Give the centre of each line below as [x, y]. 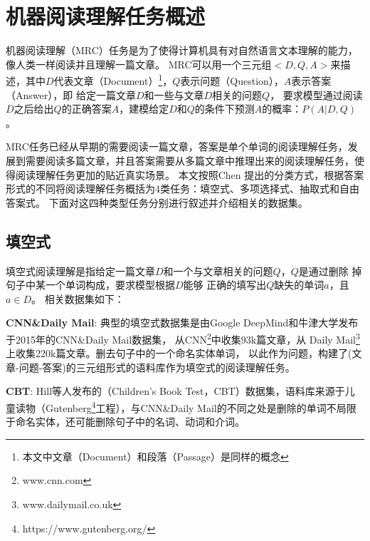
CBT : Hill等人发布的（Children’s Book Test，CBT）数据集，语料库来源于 [175, 391]
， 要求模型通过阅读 [316, 94]
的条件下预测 [224, 109]
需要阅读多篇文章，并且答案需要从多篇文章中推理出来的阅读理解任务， [190, 160]
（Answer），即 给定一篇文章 [71, 94]
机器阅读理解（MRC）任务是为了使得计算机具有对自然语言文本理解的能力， [182, 50]
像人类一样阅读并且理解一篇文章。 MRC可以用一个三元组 [139, 64]
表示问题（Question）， [232, 80]
